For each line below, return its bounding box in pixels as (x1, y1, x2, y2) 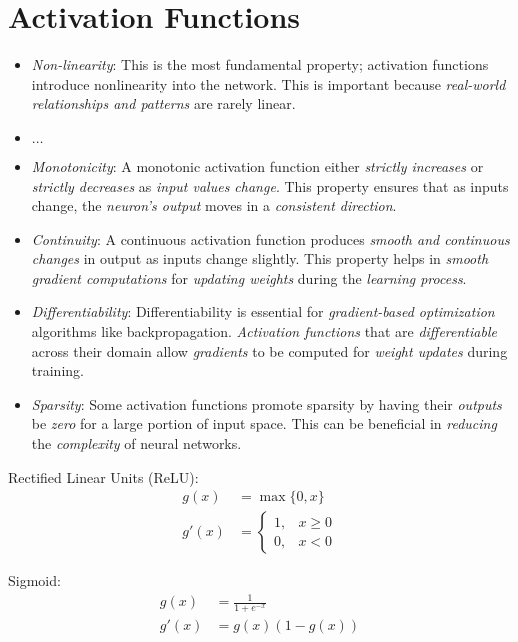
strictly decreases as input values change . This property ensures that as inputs (31, 175, 509, 196)
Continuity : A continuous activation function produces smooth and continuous (31, 228, 510, 249)
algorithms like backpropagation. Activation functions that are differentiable (31, 321, 497, 342)
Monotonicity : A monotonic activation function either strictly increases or (31, 155, 484, 176)
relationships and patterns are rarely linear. (31, 93, 296, 114)
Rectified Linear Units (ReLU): (8, 466, 199, 487)
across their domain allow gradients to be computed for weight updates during (31, 340, 508, 361)
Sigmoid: (8, 570, 61, 591)
